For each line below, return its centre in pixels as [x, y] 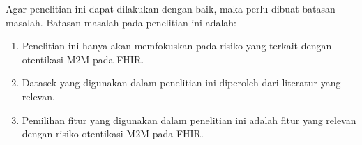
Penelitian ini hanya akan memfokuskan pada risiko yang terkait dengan [177, 46]
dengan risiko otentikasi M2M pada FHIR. [113, 133]
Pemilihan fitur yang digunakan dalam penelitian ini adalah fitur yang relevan [189, 120]
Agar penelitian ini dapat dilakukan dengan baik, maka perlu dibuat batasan [171, 8]
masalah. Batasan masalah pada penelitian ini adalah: [121, 22]
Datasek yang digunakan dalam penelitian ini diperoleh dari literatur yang [181, 83]
